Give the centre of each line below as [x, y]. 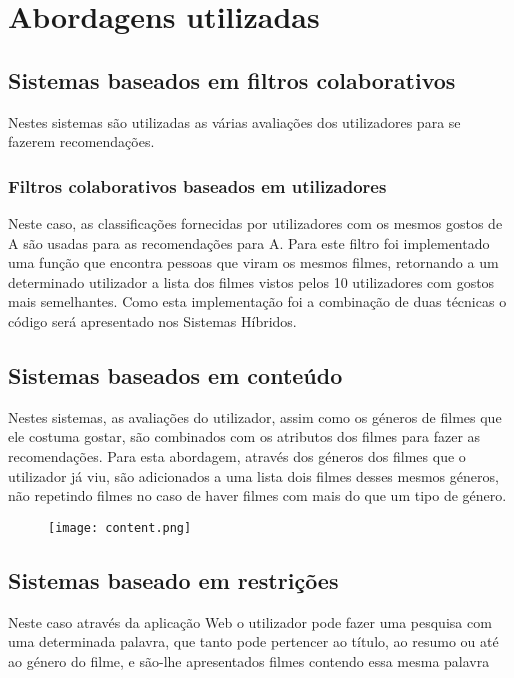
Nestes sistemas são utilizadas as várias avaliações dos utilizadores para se [234, 121]
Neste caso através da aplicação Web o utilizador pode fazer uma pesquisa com [250, 621]
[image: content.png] [120, 527]
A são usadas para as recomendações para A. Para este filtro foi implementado [249, 242]
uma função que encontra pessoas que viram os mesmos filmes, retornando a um [253, 262]
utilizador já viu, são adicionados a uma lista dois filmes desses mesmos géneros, [253, 475]
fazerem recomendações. [81, 141]
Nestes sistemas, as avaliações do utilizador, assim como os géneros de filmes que [255, 416]
